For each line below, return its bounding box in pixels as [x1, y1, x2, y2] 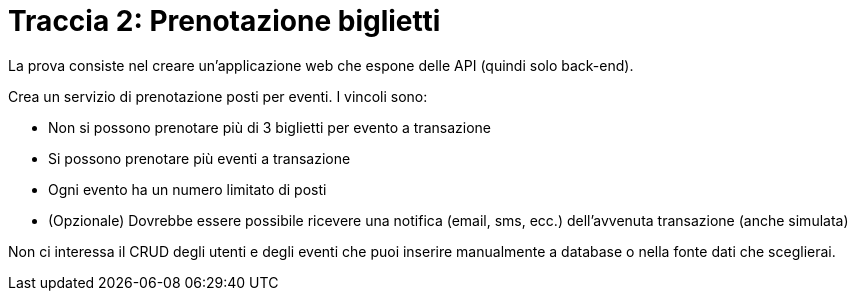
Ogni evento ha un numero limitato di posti [48, 180, 327, 198]
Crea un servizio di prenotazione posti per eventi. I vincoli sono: [8, 87, 428, 105]
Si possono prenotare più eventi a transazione [48, 149, 351, 167]
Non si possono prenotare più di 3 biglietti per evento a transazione [48, 118, 491, 136]
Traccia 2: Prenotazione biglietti [8, 4, 441, 38]
